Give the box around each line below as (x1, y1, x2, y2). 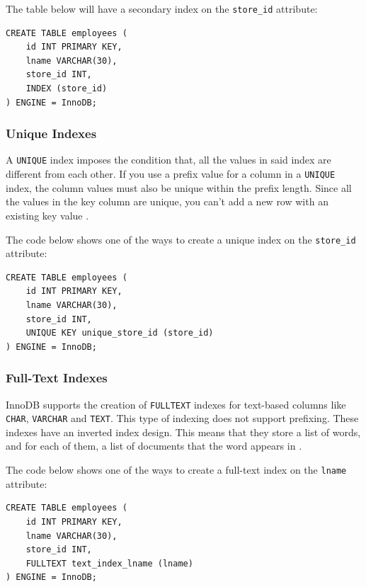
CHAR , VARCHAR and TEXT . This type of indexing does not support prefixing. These (6, 411, 359, 426)
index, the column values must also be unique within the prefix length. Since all (6, 180, 352, 195)
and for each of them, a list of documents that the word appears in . (6, 438, 302, 453)
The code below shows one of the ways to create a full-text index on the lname (6, 462, 347, 477)
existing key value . (6, 207, 89, 222)
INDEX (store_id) (25, 84, 108, 94)
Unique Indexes (6, 125, 97, 142)
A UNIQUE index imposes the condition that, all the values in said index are (6, 152, 331, 167)
